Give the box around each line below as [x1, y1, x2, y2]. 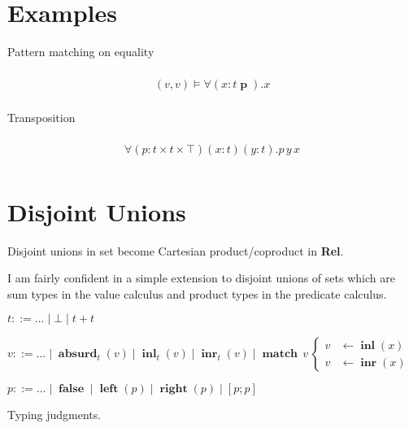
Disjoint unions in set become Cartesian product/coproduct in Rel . [7, 242, 344, 259]
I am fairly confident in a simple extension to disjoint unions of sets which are [7, 269, 395, 286]
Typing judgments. [7, 406, 102, 423]
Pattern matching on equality [7, 43, 154, 60]
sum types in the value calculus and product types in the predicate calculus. [7, 285, 387, 302]
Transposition [7, 108, 76, 125]
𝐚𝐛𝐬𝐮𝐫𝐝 [58, 348, 98, 360]
